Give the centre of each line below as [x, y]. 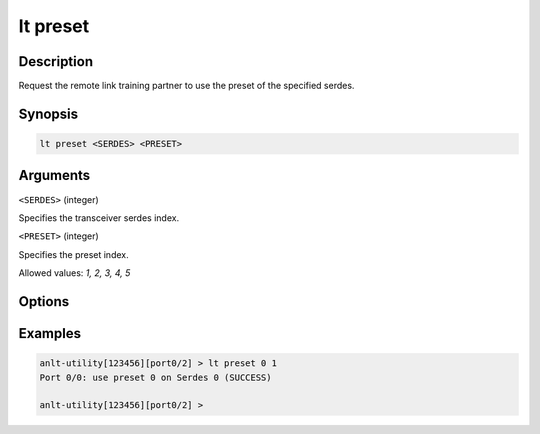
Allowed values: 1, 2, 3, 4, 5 [74, 273]
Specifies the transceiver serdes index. [99, 217]
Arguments [54, 175]
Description [56, 61]
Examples [50, 333]
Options [44, 301]
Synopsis [48, 113]
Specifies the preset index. [73, 254]
